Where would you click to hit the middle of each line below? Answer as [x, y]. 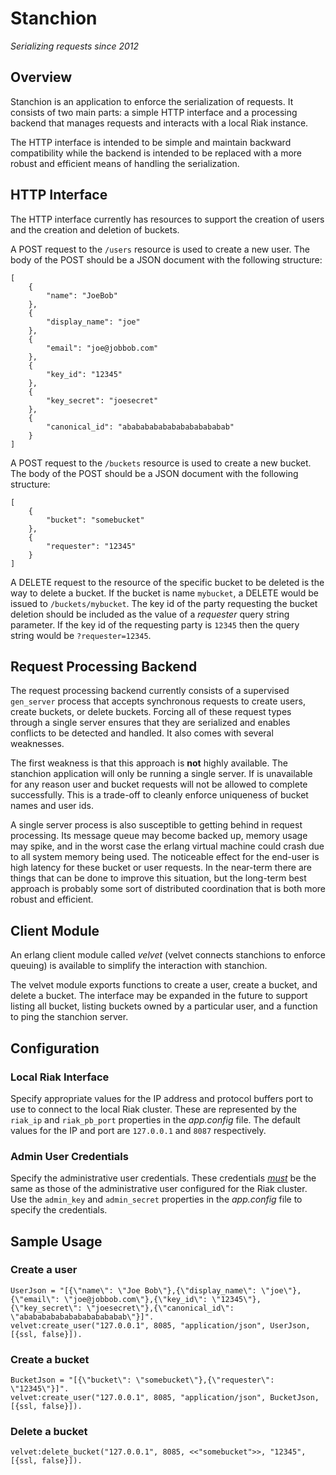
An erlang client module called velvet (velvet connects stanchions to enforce [168, 955]
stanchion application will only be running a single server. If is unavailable [161, 774]
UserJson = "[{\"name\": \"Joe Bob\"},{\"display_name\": [133, 1290]
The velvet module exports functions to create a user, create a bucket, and [164, 985]
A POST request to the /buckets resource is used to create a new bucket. [161, 463]
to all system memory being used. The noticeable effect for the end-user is [165, 857]
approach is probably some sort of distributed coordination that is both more [168, 889]
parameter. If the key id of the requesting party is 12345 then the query [155, 624]
